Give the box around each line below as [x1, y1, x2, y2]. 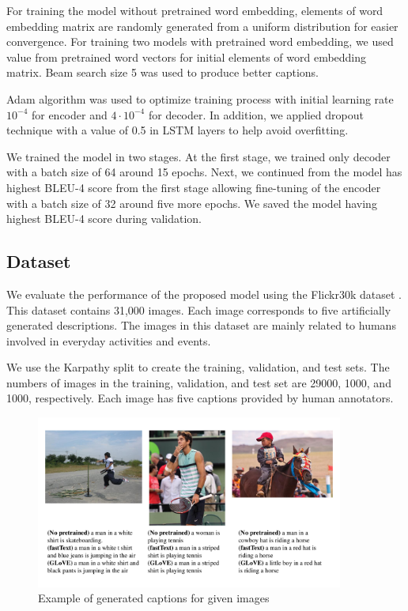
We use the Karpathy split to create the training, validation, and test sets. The [6, 359, 390, 375]
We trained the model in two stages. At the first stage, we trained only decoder [6, 148, 391, 164]
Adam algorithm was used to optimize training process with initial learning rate [6, 90, 394, 107]
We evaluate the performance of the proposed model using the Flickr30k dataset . [6, 285, 402, 302]
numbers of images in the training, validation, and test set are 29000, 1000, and [6, 374, 391, 390]
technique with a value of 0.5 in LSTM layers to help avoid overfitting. [6, 122, 349, 138]
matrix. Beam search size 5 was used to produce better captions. [6, 64, 319, 81]
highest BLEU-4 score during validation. [6, 210, 202, 227]
